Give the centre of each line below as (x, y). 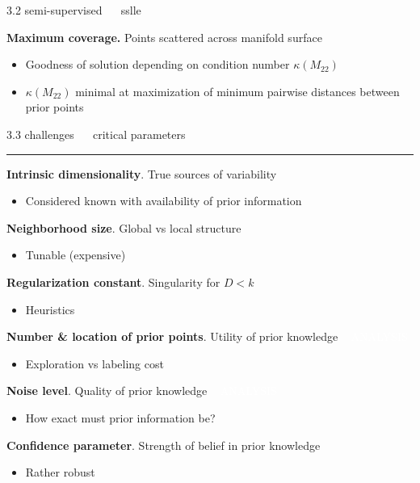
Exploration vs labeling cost (94, 363)
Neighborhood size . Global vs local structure (124, 227)
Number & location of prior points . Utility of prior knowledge (172, 336)
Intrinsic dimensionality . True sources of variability (142, 173)
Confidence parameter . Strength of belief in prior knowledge (164, 445)
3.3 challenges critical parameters (96, 134)
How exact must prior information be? (120, 417)
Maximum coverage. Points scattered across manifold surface (164, 37)
